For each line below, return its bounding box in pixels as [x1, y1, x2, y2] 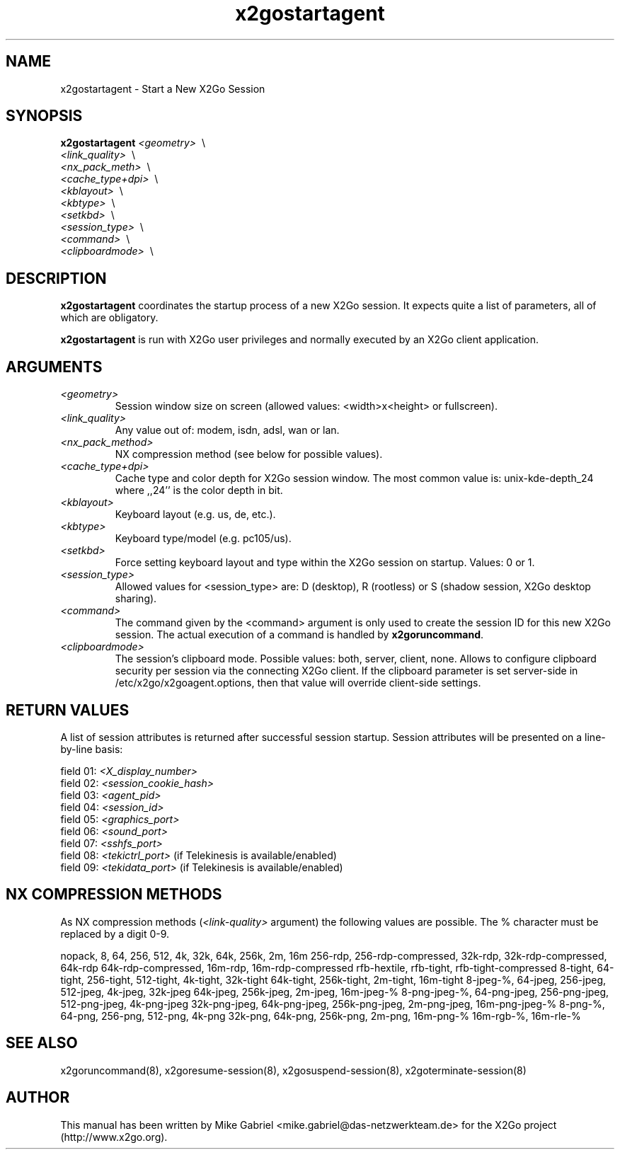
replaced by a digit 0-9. [60, 927, 170, 940]
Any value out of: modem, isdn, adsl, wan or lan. [115, 424, 340, 437]
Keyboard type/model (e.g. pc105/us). [115, 532, 292, 545]
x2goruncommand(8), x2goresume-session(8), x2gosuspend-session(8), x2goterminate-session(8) [60, 1064, 527, 1076]
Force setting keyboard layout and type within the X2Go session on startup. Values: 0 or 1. [115, 556, 535, 569]
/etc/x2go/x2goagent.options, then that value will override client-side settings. [115, 677, 481, 689]
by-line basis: [60, 742, 123, 755]
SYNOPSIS [6, 107, 83, 125]
